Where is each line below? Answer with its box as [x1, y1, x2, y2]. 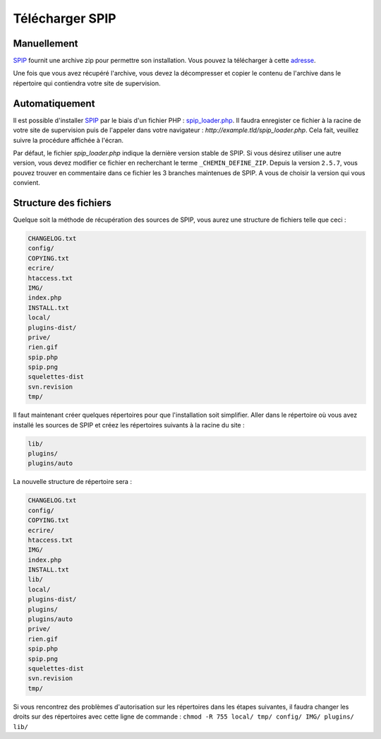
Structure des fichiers [13, 196, 112, 208]
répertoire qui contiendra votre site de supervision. [13, 78, 162, 88]
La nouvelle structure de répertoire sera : [13, 478, 132, 486]
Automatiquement [13, 97, 95, 110]
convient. [13, 179, 40, 187]
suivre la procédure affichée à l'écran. [13, 136, 123, 144]
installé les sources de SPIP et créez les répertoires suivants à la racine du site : [13, 420, 245, 429]
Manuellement [13, 37, 78, 49]
